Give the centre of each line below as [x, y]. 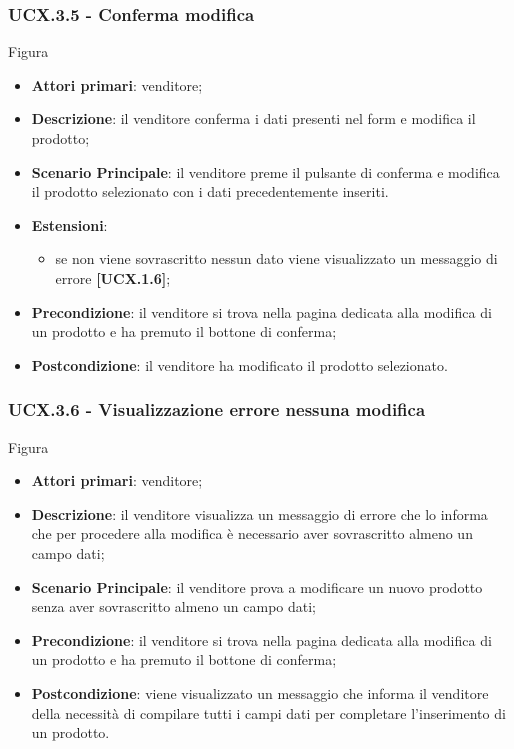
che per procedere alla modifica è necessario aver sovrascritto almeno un [252, 533]
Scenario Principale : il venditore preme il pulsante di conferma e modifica [265, 171]
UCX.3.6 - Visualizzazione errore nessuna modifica [217, 409]
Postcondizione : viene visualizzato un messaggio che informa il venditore [260, 692]
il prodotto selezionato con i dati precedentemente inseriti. [210, 191]
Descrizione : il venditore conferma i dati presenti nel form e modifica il [253, 118]
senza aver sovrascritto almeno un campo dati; [174, 606]
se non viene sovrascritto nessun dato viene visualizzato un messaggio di [276, 258]
